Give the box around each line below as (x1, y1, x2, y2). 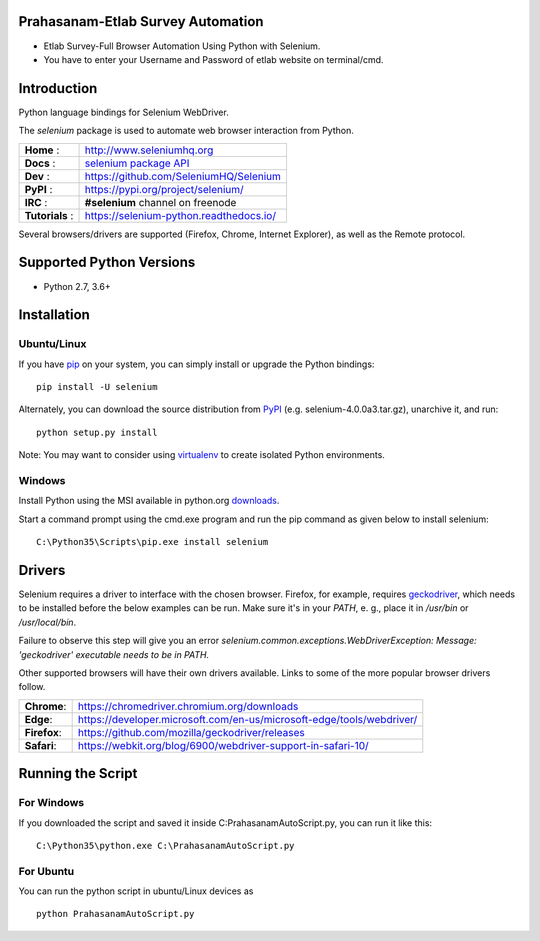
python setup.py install (36, 426, 158, 438)
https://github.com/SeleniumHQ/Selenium (84, 169, 282, 183)
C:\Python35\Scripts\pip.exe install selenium (36, 536, 269, 548)
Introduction (18, 80, 98, 97)
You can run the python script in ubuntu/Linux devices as (18, 885, 254, 897)
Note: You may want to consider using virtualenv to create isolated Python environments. (18, 449, 385, 461)
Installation (18, 306, 90, 324)
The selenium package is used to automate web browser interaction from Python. (18, 125, 354, 137)
